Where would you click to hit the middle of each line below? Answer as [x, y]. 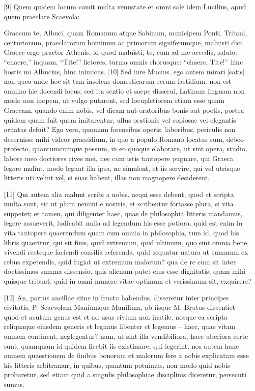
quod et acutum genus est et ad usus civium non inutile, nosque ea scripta [116, 316]
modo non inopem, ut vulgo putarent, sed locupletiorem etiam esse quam [114, 100]
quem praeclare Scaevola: [42, 16]
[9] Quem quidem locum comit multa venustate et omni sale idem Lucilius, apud [125, 6]
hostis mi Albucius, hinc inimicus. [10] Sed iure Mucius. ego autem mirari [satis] [124, 71]
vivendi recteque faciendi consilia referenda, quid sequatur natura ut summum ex [126, 252]
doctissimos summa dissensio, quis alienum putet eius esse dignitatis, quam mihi [125, 271]
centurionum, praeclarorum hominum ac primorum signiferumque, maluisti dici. [124, 42]
